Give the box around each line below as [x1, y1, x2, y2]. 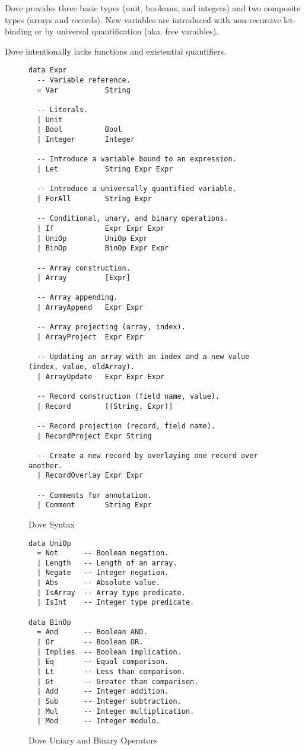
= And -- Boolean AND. [37, 628, 148, 637]
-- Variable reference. [37, 76, 131, 85]
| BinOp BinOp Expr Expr [37, 244, 169, 253]
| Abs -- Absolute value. [37, 579, 160, 587]
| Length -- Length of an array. [37, 558, 177, 567]
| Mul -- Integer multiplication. [37, 707, 195, 716]
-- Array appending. [37, 293, 118, 302]
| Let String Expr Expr [37, 164, 173, 173]
